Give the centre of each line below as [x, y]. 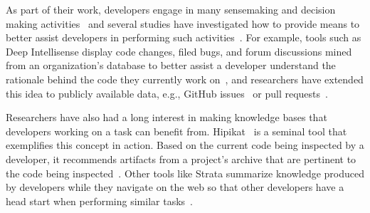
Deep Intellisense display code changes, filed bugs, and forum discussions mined [179, 51]
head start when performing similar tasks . [99, 201]
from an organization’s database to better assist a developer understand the [171, 65]
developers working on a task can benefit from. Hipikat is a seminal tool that [176, 131]
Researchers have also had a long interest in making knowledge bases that [166, 117]
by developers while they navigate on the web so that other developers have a [175, 187]
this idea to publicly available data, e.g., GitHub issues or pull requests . [167, 93]
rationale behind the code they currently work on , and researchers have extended [185, 79]
